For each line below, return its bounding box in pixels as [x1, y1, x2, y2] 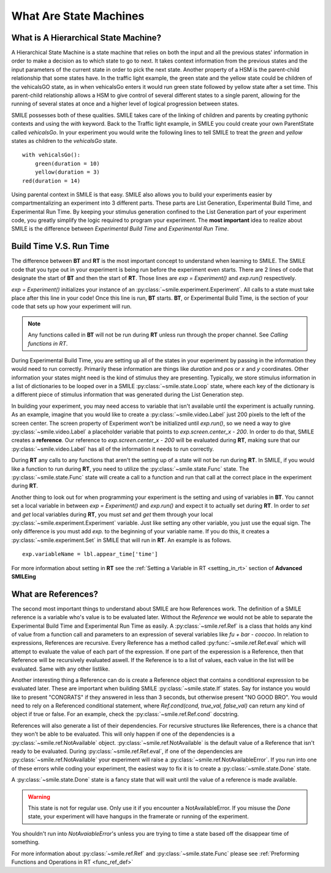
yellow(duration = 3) [34, 169, 101, 176]
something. [11, 839, 40, 846]
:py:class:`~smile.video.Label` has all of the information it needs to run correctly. [11, 445, 215, 452]
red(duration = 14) [22, 177, 81, 184]
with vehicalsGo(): [22, 151, 81, 159]
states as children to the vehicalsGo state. [11, 137, 118, 144]
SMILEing [11, 573, 36, 580]
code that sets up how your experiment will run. [11, 303, 132, 310]
